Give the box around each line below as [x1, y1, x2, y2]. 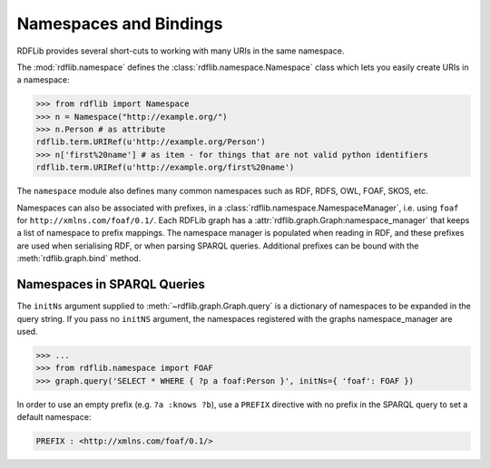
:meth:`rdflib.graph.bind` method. [16, 253, 142, 264]
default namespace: [16, 412, 92, 423]
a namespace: [16, 74, 70, 85]
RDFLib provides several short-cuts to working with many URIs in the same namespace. [16, 45, 345, 56]
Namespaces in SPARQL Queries [16, 277, 206, 292]
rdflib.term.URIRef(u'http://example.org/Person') [35, 137, 267, 147]
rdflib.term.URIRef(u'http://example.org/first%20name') [35, 162, 295, 172]
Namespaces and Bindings [16, 14, 223, 34]
